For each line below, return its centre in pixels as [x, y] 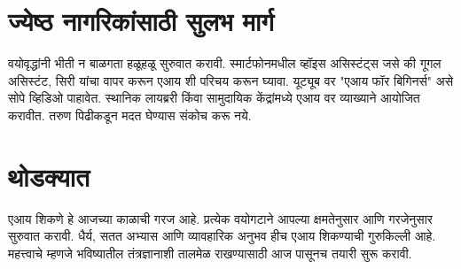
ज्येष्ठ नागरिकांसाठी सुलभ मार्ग [141, 21]
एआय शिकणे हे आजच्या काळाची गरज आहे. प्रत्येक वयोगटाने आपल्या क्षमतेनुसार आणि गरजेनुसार [220, 218]
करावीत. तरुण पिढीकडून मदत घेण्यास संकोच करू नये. [130, 115]
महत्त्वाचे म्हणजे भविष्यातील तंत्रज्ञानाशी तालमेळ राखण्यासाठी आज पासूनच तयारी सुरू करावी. [210, 253]
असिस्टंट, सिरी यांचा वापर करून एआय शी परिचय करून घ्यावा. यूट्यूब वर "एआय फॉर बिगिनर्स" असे [231, 80]
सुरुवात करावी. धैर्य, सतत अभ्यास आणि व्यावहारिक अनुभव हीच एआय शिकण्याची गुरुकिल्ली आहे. [222, 236]
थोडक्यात [49, 176]
